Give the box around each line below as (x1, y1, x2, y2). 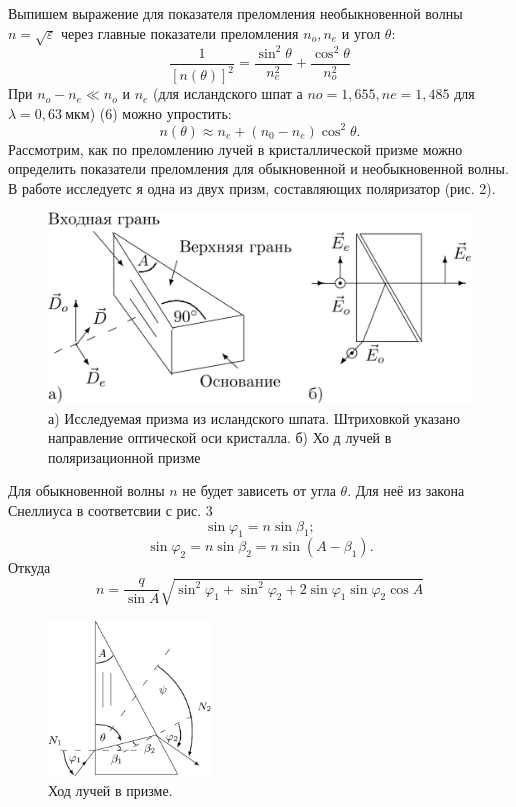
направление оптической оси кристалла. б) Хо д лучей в (48, 427, 392, 448)
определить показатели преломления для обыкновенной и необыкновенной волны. (8, 158, 509, 179)
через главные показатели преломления (61, 22, 299, 43)
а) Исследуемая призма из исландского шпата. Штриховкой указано (48, 407, 461, 428)
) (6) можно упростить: (89, 102, 232, 123)
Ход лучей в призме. (48, 779, 173, 800)
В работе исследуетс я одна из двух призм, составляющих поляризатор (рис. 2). (8, 177, 496, 198)
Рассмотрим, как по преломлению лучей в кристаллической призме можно (8, 138, 463, 159)
